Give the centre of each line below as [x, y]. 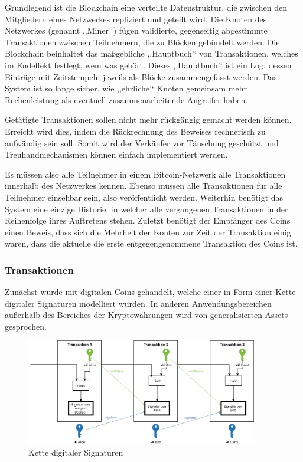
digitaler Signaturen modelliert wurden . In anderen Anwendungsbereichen [138, 303]
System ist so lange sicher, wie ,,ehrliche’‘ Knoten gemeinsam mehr [126, 88]
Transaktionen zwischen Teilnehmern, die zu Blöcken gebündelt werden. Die [142, 42]
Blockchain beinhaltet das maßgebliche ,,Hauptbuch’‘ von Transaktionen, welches [151, 53]
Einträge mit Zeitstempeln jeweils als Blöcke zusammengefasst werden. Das [141, 76]
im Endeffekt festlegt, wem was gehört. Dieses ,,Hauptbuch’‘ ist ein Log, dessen [148, 65]
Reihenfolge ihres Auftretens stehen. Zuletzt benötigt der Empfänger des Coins [148, 220]
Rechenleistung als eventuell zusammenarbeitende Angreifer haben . [126, 99]
